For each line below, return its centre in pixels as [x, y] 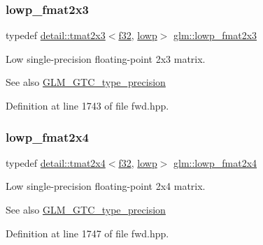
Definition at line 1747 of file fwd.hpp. [87, 233]
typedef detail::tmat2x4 [56, 162]
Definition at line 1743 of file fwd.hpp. [87, 105]
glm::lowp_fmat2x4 [215, 162]
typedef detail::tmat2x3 [56, 35]
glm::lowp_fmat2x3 [215, 35]
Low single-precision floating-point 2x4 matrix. [106, 186]
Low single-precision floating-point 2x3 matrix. [106, 58]
